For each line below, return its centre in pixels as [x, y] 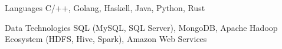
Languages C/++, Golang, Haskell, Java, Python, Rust [105, 8]
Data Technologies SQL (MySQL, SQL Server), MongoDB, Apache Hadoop [141, 27]
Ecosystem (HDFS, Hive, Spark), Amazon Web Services [106, 39]
